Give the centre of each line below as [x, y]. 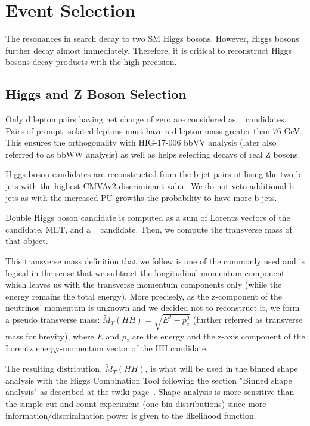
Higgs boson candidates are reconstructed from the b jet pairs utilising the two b [153, 174]
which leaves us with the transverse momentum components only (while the [144, 284]
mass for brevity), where [50, 336]
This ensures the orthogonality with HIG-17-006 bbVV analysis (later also [141, 142]
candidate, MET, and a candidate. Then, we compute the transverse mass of [149, 229]
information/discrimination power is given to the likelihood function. [131, 415]
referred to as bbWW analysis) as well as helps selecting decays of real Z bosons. [153, 154]
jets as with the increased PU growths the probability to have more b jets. [141, 197]
